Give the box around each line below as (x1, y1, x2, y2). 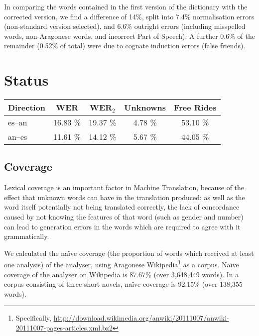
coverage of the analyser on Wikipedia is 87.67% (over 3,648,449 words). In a (4, 269, 239, 279)
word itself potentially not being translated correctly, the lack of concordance (4, 202, 240, 212)
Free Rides (174, 102, 217, 113)
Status (4, 70, 49, 90)
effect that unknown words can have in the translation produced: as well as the (4, 192, 245, 202)
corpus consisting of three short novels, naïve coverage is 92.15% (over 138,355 (4, 279, 243, 289)
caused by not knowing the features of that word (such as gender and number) (4, 212, 244, 222)
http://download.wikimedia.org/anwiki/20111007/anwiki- (53, 313, 229, 323)
